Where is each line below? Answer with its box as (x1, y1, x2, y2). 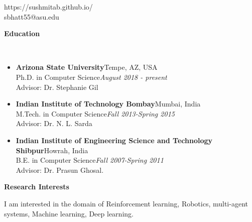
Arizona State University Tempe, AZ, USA (16, 62, 158, 72)
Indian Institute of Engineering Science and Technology (16, 135, 213, 145)
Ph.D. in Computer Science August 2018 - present (16, 71, 167, 82)
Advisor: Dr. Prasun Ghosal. (16, 164, 104, 175)
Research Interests (4, 181, 69, 192)
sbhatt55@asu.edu (4, 11, 59, 22)
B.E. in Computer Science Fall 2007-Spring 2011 (16, 155, 164, 165)
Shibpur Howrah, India (16, 145, 88, 155)
